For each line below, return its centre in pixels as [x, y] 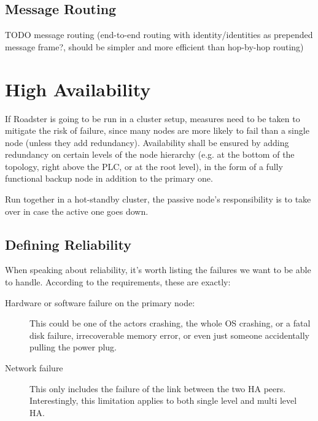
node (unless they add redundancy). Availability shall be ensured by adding [147, 142]
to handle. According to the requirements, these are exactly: [118, 282]
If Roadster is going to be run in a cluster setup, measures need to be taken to [153, 118]
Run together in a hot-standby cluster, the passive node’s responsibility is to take [158, 199]
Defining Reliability [68, 244]
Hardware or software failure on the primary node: [100, 302]
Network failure [34, 368]
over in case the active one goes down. [77, 211]
